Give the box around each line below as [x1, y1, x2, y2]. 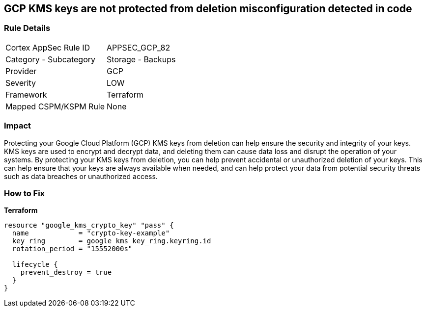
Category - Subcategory [5, 54, 95, 64]
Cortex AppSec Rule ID [5, 42, 90, 52]
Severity [5, 78, 36, 88]
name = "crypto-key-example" [12, 229, 170, 237]
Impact [4, 121, 31, 131]
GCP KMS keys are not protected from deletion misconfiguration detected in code [4, 2, 412, 15]
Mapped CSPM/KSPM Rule [5, 101, 105, 111]
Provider [5, 66, 37, 76]
